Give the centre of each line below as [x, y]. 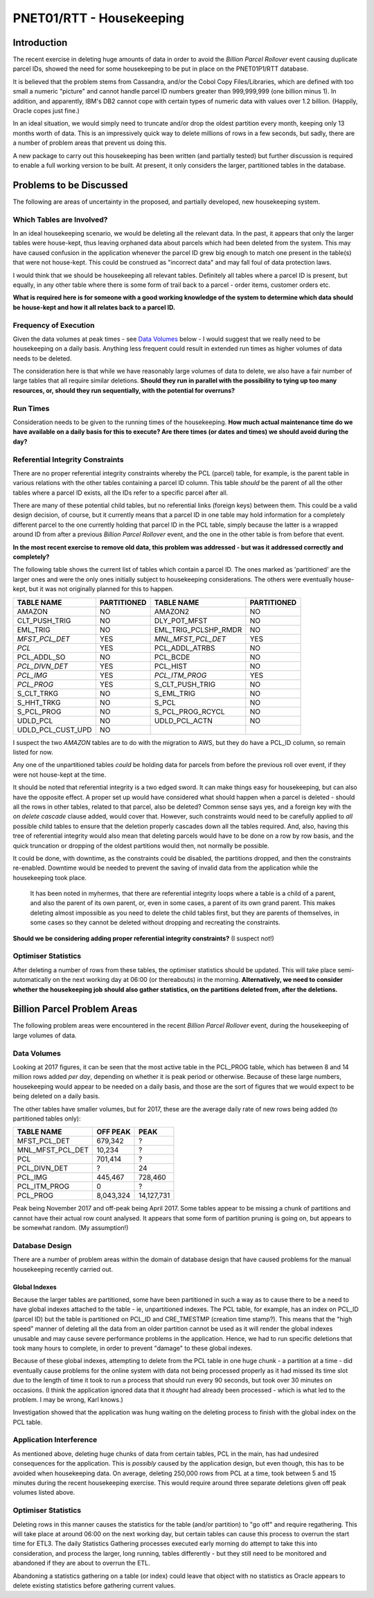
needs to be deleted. [42, 358]
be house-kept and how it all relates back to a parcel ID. [94, 307]
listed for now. [33, 752]
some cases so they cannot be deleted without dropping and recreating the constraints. [155, 922]
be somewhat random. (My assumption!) [71, 1228]
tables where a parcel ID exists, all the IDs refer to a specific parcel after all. [121, 493]
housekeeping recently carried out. [63, 1269]
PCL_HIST [171, 666]
